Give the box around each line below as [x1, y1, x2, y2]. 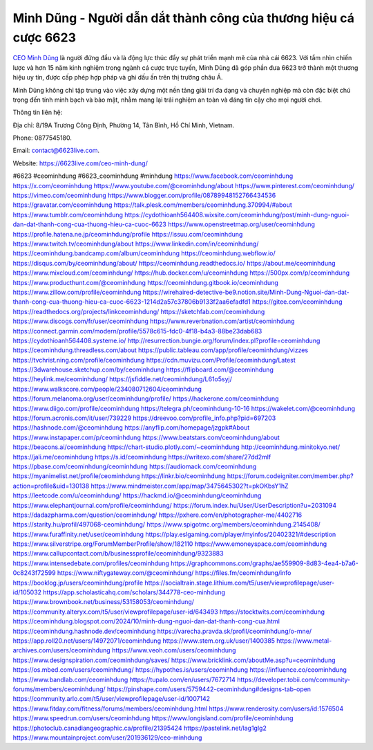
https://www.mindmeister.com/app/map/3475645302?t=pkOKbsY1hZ [90, 482, 289, 490]
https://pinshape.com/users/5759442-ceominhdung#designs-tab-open [107, 685, 311, 693]
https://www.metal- [276, 637, 332, 645]
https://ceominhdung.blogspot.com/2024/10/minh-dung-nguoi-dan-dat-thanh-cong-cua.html [12, 617, 280, 625]
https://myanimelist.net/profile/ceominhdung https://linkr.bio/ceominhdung [12, 472, 226, 480]
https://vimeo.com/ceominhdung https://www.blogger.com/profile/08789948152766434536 [12, 191, 276, 200]
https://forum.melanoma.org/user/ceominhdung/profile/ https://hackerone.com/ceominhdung [12, 394, 279, 403]
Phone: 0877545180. [12, 134, 73, 142]
